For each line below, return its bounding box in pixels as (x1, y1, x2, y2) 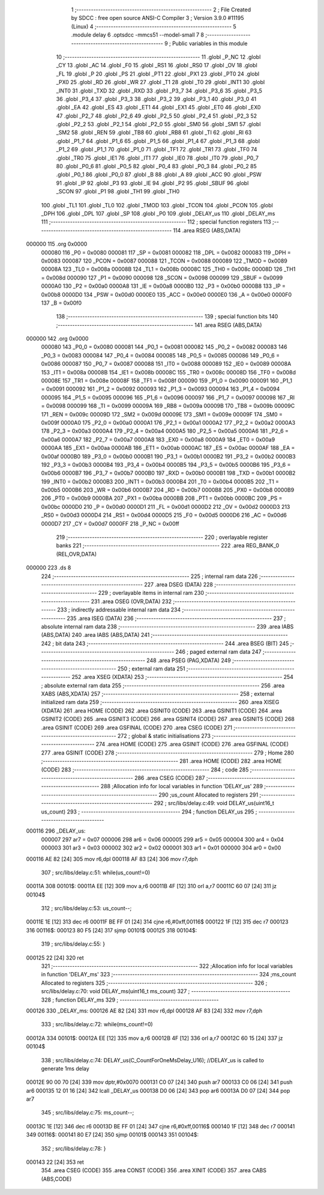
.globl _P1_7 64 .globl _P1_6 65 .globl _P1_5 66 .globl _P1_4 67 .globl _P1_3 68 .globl (56, 137, 260, 144)
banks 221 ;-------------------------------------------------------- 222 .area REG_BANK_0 (56, 542, 279, 549)
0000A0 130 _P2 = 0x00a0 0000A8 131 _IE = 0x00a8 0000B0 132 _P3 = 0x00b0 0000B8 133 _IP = (41, 282, 286, 290)
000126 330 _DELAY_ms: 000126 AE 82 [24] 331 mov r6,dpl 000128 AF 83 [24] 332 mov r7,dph (26, 1007, 263, 1014)
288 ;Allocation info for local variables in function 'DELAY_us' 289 (100, 783, 263, 790)
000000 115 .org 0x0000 (26, 240, 88, 248)
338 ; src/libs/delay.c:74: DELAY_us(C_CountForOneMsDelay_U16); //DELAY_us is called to (41, 1056, 264, 1063)
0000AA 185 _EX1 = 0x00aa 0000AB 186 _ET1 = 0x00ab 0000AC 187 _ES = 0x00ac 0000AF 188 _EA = (41, 445, 295, 452)
